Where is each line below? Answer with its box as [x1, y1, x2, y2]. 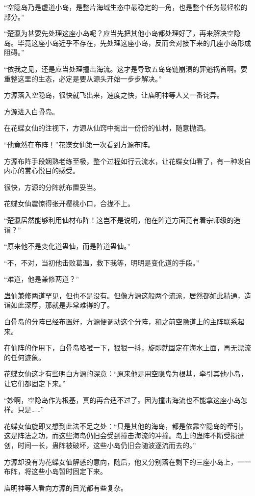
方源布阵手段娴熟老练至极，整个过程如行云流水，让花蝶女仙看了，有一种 [4, 156, 237, 166]
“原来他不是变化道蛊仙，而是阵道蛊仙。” [4, 241, 131, 251]
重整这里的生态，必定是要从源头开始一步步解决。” [4, 73, 162, 83]
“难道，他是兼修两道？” [4, 274, 79, 284]
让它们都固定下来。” [4, 378, 66, 389]
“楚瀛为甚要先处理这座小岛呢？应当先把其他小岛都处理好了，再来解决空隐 [4, 28, 241, 38]
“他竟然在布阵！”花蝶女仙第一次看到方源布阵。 [4, 139, 155, 149]
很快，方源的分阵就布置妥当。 [4, 182, 100, 192]
